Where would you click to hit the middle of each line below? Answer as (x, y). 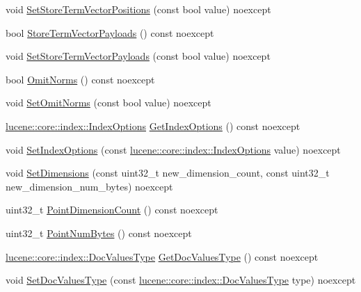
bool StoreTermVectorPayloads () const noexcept (110, 32)
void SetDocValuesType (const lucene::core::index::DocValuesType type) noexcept (181, 280)
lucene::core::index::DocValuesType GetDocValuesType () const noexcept (162, 256)
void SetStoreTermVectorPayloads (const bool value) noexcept (138, 56)
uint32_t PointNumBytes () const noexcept (99, 233)
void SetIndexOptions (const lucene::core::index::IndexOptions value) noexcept (173, 149)
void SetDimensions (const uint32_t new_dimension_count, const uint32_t (168, 173)
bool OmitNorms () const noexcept (80, 79)
